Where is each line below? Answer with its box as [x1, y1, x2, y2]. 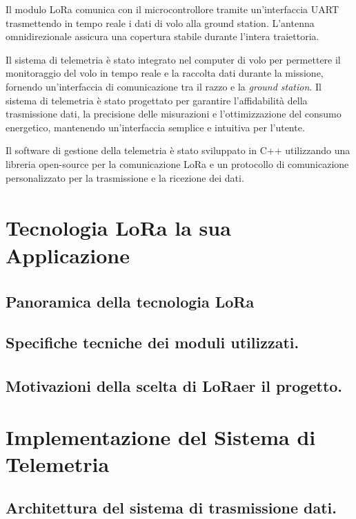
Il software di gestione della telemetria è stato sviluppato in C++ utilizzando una [6, 143, 350, 158]
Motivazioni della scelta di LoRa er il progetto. [6, 375, 343, 396]
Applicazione [6, 240, 130, 269]
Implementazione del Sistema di [6, 422, 316, 451]
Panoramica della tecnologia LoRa [6, 291, 255, 312]
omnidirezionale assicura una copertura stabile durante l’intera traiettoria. [6, 29, 319, 44]
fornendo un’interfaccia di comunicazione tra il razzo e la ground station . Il [6, 79, 322, 93]
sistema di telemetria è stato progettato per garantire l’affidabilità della [6, 93, 308, 107]
